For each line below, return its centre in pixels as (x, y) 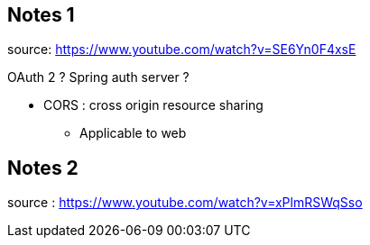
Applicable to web (133, 133)
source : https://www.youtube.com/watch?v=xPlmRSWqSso (185, 203)
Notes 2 (43, 168)
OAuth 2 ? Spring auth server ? (98, 77)
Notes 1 (41, 15)
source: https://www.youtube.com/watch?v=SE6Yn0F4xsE (182, 50)
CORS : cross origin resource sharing (153, 105)
